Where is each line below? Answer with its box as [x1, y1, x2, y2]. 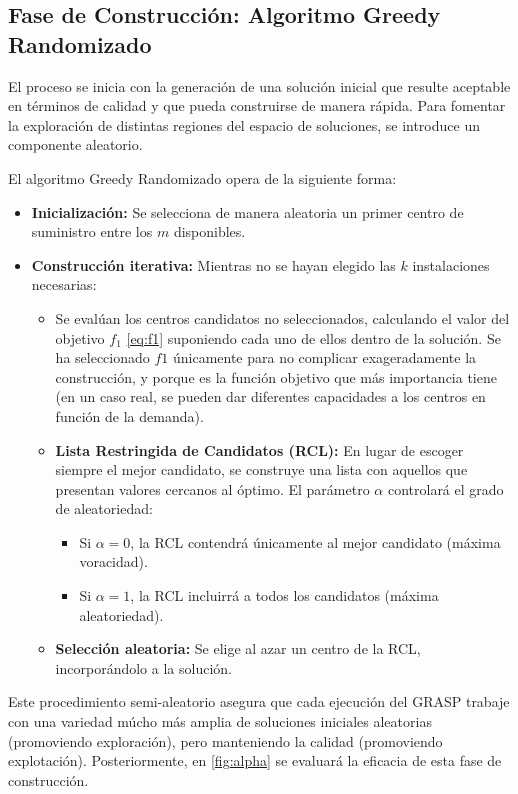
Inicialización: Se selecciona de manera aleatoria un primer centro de [31, 201, 464, 222]
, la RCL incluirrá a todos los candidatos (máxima [130, 585, 439, 606]
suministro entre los [31, 221, 153, 242]
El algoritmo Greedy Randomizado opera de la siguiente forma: [8, 167, 397, 188]
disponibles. [173, 221, 246, 242]
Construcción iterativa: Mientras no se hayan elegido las [31, 254, 396, 275]
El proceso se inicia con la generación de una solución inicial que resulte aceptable [8, 75, 511, 96]
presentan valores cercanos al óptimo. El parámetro [55, 478, 370, 499]
